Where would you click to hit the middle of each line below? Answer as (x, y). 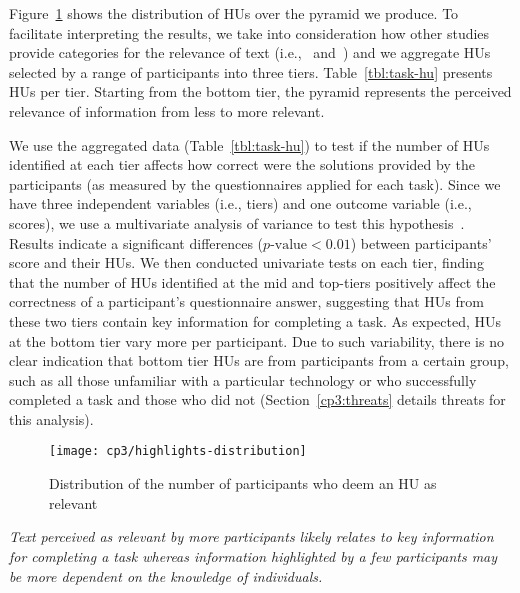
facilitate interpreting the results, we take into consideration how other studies (249, 32)
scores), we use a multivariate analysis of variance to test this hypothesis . (237, 222)
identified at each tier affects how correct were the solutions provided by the (242, 164)
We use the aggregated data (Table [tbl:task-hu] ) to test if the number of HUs (249, 144)
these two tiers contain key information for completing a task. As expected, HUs (255, 320)
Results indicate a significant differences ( (136, 242)
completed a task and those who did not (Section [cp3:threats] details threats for (257, 399)
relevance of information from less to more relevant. (167, 110)
